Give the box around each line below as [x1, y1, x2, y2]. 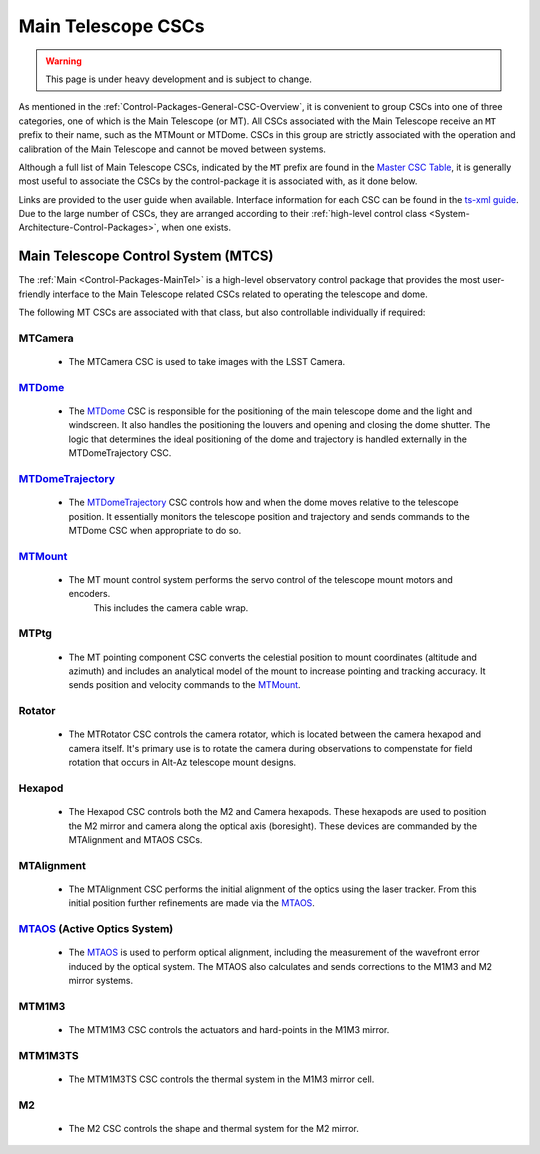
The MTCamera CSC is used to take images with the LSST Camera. [68, 356, 346, 368]
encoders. [68, 588, 111, 600]
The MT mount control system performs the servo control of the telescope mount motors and [68, 573, 454, 585]
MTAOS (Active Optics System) [18, 922, 174, 935]
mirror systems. [68, 974, 134, 986]
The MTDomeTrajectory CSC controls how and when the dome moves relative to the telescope [68, 496, 459, 509]
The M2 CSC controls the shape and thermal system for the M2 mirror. [68, 1122, 359, 1134]
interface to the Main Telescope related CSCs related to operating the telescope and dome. [52, 288, 429, 300]
